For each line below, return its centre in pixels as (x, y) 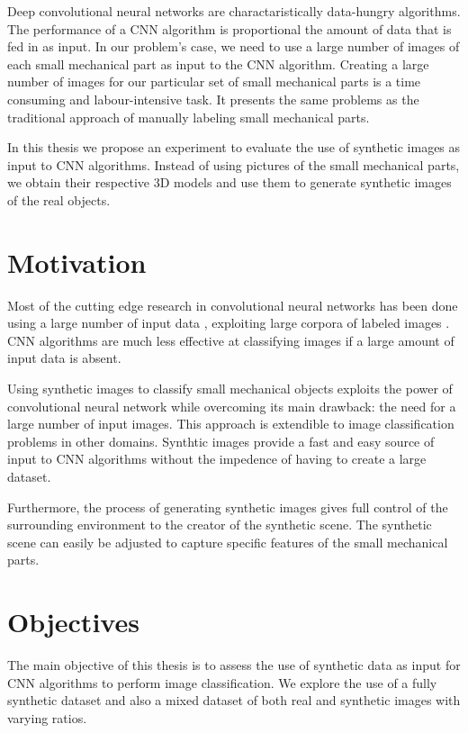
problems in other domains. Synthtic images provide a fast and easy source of (221, 441)
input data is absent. (64, 358)
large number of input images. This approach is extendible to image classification (231, 424)
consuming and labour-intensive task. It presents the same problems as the (213, 99)
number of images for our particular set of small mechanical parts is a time (214, 81)
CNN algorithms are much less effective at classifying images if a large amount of (231, 340)
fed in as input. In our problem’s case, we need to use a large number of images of (234, 46)
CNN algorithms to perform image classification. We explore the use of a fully (222, 682)
